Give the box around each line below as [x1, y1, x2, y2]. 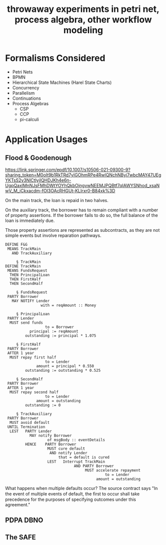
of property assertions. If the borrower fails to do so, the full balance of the [5, 212, 158, 218]
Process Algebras [12, 100, 49, 106]
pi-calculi [19, 116, 39, 122]
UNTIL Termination [7, 424, 46, 429]
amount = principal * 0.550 [36, 363, 94, 368]
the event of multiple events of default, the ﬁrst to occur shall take [5, 490, 140, 497]
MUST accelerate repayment [85, 468, 141, 473]
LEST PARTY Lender [9, 428, 52, 434]
